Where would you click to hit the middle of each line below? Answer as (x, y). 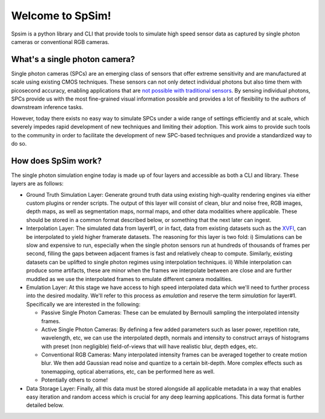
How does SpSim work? (57, 160)
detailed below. (45, 405)
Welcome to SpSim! (61, 16)
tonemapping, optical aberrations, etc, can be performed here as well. (128, 371)
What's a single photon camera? (73, 59)
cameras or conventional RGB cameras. (60, 42)
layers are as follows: (37, 184)
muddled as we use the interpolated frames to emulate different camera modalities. (129, 279)
